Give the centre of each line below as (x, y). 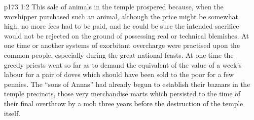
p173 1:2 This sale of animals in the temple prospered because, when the (114, 6)
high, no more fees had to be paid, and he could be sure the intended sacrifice (122, 26)
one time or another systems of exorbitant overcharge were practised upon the (122, 45)
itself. (12, 113)
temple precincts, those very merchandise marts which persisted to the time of (122, 94)
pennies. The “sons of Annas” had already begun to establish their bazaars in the (127, 84)
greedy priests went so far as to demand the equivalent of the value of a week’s (123, 64)
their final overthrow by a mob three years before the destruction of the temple (124, 103)
